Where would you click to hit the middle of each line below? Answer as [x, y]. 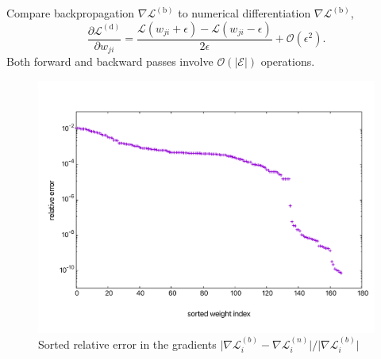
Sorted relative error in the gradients [127, 344]
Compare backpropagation [71, 13]
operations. [288, 61]
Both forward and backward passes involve [110, 61]
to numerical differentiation [244, 13]
